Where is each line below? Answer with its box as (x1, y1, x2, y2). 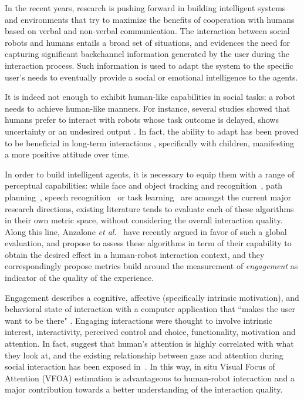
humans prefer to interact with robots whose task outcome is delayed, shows (5, 113, 279, 126)
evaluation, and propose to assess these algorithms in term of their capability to (5, 237, 292, 249)
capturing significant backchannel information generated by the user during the (5, 48, 289, 60)
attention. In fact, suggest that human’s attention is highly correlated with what (5, 337, 294, 350)
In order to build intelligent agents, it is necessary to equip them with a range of (5, 167, 295, 180)
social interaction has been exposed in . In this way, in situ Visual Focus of (5, 360, 275, 373)
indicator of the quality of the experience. (5, 271, 154, 284)
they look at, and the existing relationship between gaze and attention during (5, 348, 283, 361)
